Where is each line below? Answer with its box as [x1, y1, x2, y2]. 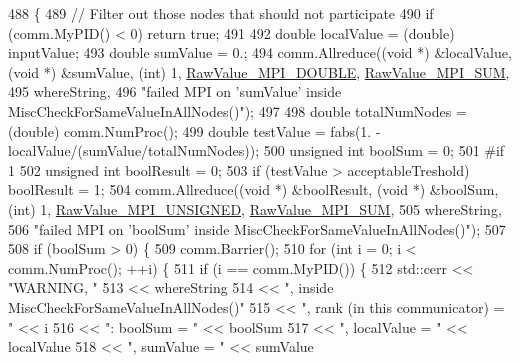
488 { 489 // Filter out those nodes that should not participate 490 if [8, 3, 434, 23]
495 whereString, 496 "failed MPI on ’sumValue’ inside [8, 81, 342, 102]
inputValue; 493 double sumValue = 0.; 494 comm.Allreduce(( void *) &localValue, [8, 42, 512, 63]
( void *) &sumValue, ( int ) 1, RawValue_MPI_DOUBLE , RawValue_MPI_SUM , [8, 61, 510, 82]
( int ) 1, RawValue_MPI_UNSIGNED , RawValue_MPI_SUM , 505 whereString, [8, 198, 502, 219]
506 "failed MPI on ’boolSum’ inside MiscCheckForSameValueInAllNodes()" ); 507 [8, 218, 506, 239]
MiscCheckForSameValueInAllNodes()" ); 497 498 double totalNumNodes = [8, 100, 467, 121]
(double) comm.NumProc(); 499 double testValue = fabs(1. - [8, 120, 381, 141]
